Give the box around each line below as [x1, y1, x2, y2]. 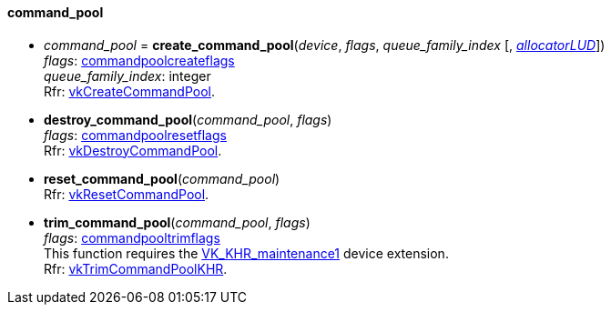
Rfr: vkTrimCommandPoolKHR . [44, 260, 228, 277]
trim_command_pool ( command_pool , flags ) [44, 214, 311, 230]
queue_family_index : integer [44, 67, 211, 84]
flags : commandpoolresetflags [44, 126, 227, 143]
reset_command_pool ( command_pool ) [44, 170, 280, 186]
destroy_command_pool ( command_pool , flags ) [44, 111, 332, 127]
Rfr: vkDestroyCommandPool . [44, 142, 222, 158]
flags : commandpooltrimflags [44, 229, 220, 246]
